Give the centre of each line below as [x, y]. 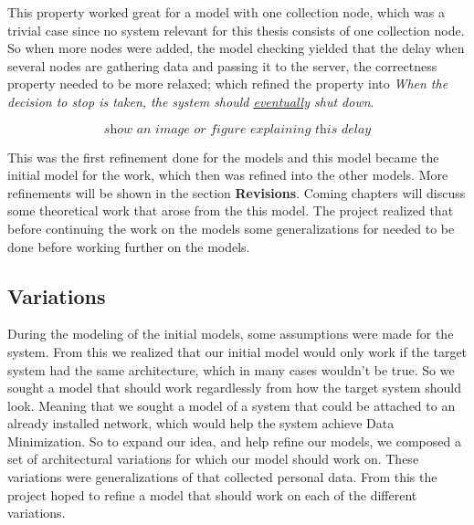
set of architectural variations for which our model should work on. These [213, 459]
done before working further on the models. [129, 246]
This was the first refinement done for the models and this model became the [223, 157]
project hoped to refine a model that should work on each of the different [212, 494]
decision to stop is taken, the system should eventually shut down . [191, 101]
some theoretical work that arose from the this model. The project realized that [231, 210]
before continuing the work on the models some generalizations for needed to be [231, 228]
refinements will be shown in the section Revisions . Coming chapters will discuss [237, 192]
